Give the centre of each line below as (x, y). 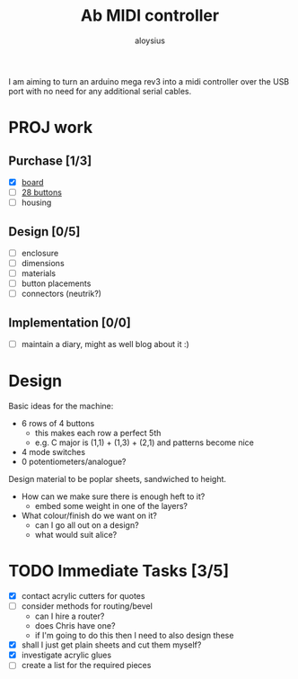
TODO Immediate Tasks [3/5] (119, 571)
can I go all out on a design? (87, 525)
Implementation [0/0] (70, 322)
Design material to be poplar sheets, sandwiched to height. (117, 479)
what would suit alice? (76, 535)
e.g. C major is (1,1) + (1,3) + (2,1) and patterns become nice (145, 442)
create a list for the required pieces (86, 666)
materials (38, 273)
